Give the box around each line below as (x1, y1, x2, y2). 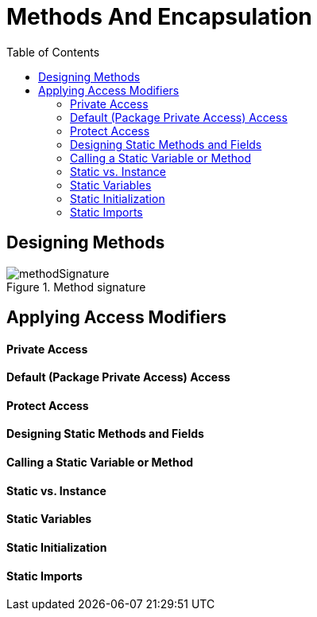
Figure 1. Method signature (6, 279, 146, 294)
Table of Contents (6, 45, 100, 59)
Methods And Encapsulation (6, 3, 312, 30)
